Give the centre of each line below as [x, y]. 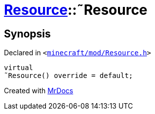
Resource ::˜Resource [76, 10]
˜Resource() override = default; [69, 76]
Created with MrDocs [39, 91]
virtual [19, 68]
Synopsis [27, 34]
